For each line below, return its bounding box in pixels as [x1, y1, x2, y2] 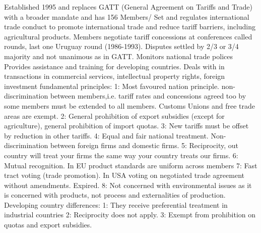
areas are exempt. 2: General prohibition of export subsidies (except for [4, 110, 225, 121]
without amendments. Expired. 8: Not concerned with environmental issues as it [4, 179, 252, 190]
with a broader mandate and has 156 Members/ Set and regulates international [4, 11, 249, 22]
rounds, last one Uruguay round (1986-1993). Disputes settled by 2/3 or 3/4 [4, 41, 239, 52]
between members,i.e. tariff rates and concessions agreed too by [50, 90, 246, 101]
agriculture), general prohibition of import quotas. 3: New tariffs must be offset [4, 120, 249, 131]
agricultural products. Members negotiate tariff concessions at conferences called [4, 31, 252, 41]
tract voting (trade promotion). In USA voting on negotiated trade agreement [4, 170, 244, 180]
